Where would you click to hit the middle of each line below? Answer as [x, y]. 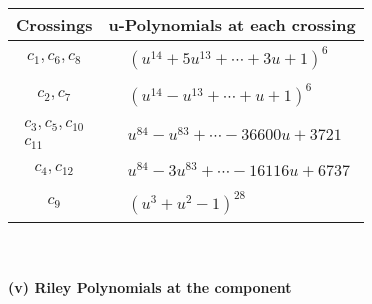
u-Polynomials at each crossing [232, 24]
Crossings [54, 24]
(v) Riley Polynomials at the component [150, 287]
